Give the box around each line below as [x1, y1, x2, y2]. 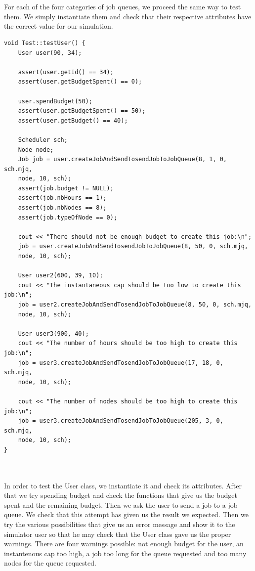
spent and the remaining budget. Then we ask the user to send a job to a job [4, 499, 238, 510]
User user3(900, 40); [18, 330, 89, 337]
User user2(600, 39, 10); [18, 272, 103, 279]
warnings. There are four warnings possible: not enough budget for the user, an [4, 538, 244, 549]
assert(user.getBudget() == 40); [18, 117, 128, 124]
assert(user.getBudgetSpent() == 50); [18, 107, 146, 115]
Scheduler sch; [18, 136, 68, 143]
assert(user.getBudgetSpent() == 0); [18, 78, 142, 86]
